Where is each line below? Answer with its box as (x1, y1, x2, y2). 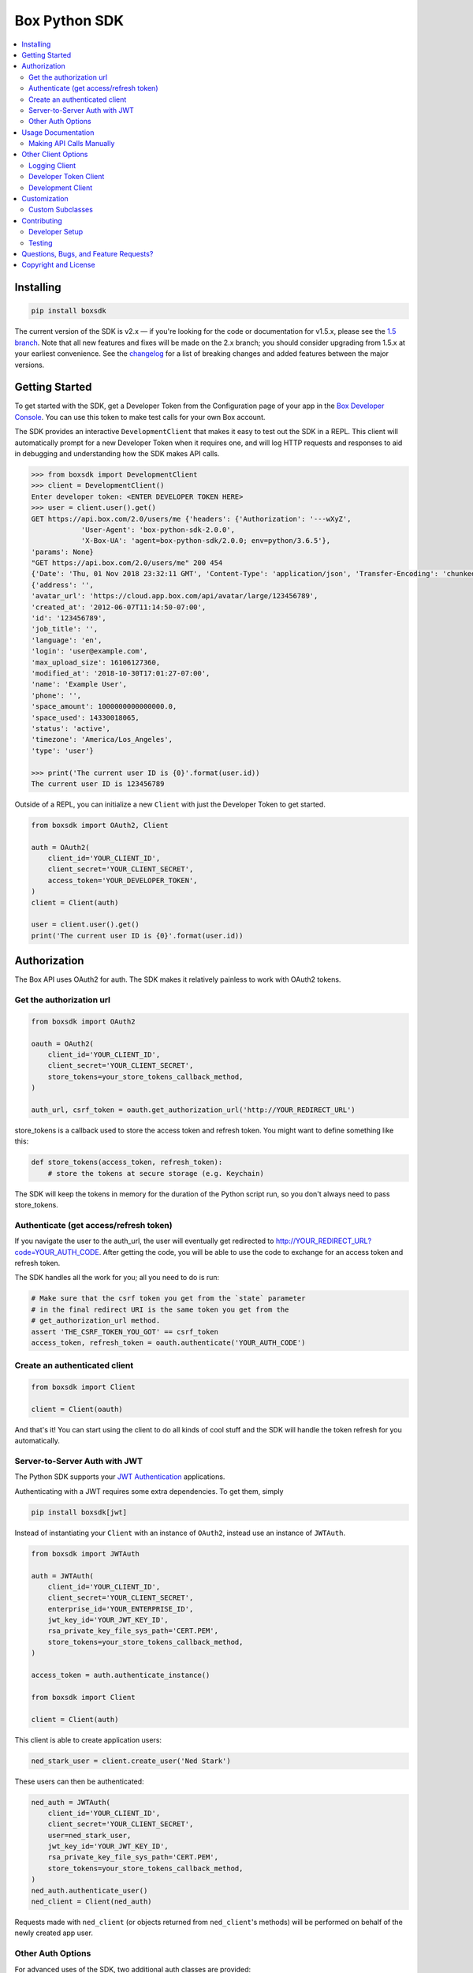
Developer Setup (28, 227, 84, 237)
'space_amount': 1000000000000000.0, (31, 702, 177, 711)
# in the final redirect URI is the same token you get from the (31, 1305, 289, 1314)
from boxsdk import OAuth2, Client (31, 821, 169, 829)
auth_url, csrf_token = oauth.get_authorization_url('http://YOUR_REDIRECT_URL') (31, 1105, 356, 1114)
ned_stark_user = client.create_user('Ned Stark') (31, 1756, 232, 1765)
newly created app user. (14, 1928, 94, 1937)
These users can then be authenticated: (14, 1776, 145, 1786)
